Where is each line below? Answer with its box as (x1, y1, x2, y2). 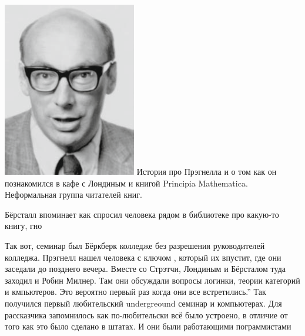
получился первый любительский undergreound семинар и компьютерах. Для (5, 297, 282, 309)
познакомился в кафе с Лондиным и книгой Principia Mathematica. (5, 177, 248, 189)
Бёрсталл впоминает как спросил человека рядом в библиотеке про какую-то (5, 208, 279, 220)
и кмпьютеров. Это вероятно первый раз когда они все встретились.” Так (5, 285, 266, 298)
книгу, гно (5, 219, 42, 232)
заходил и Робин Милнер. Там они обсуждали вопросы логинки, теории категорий (5, 274, 300, 286)
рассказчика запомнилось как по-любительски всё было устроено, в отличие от (5, 308, 288, 321)
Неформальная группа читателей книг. (5, 188, 142, 201)
